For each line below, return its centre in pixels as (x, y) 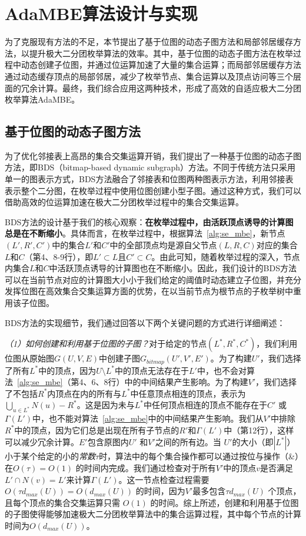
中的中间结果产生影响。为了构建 (186, 382)
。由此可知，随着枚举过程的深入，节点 (226, 256)
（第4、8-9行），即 (59, 256)
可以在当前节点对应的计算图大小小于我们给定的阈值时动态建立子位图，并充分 (153, 279)
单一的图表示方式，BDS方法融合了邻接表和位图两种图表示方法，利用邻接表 (149, 179)
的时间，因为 (160, 491)
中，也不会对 (222, 370)
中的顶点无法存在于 (152, 370)
